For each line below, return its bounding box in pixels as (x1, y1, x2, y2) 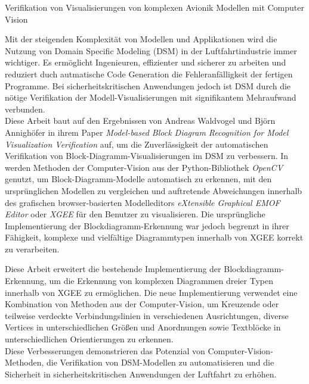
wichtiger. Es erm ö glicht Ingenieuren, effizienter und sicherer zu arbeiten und (5, 56, 286, 68)
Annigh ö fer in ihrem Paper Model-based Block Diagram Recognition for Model (5, 126, 289, 138)
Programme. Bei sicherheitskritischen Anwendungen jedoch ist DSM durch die (5, 79, 291, 92)
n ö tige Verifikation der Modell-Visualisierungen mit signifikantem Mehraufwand (5, 91, 296, 104)
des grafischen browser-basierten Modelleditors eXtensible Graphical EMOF (5, 196, 280, 208)
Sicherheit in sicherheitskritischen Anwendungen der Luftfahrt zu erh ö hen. (5, 367, 277, 380)
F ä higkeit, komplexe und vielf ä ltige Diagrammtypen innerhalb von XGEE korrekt (5, 231, 304, 243)
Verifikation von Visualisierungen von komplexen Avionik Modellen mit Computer (5, 1, 304, 13)
